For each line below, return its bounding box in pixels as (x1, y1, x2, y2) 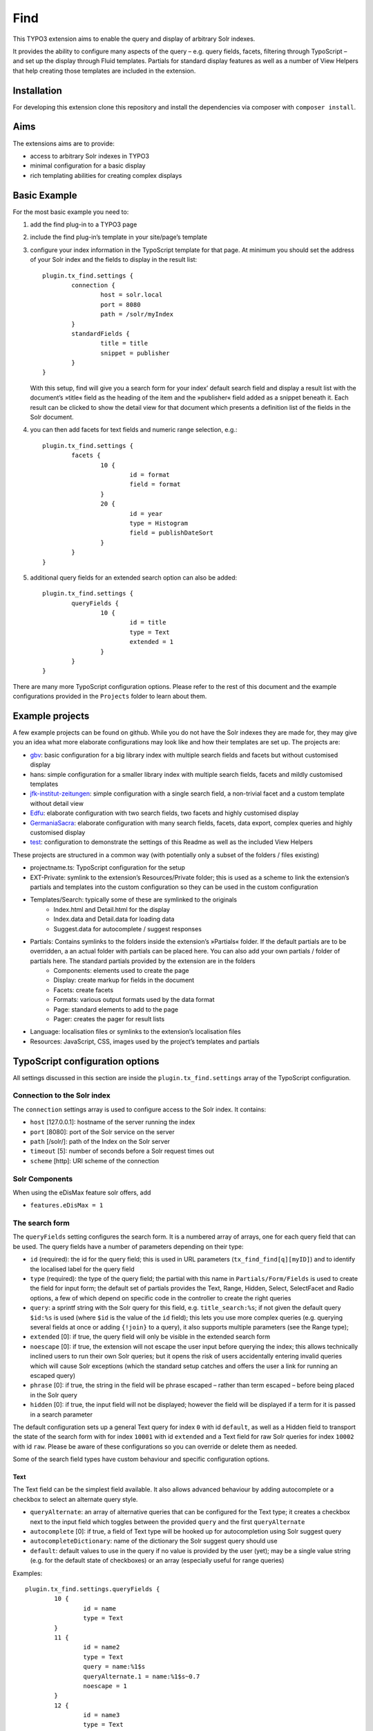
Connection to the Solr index (12, 1091, 111, 1100)
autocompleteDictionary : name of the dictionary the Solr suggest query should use (30, 1537, 278, 1545)
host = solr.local (100, 291, 163, 299)
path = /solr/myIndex (100, 310, 174, 319)
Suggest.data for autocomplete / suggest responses (53, 924, 202, 933)
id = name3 (83, 1711, 120, 1719)
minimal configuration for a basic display (30, 161, 146, 170)
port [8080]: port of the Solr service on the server (30, 1127, 175, 1136)
